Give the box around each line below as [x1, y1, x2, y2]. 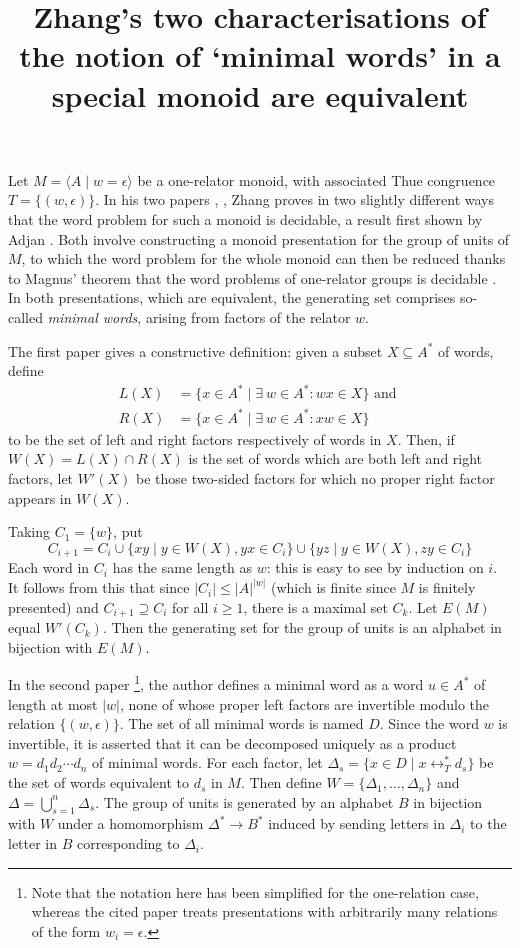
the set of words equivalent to [8, 772, 190, 793]
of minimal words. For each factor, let [92, 752, 323, 773]
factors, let [8, 467, 74, 488]
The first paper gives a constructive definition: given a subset [8, 340, 383, 361]
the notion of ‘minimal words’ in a [19, 35, 501, 76]
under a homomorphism [57, 813, 204, 834]
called [8, 306, 43, 327]
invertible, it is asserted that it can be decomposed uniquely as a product [8, 732, 457, 753]
